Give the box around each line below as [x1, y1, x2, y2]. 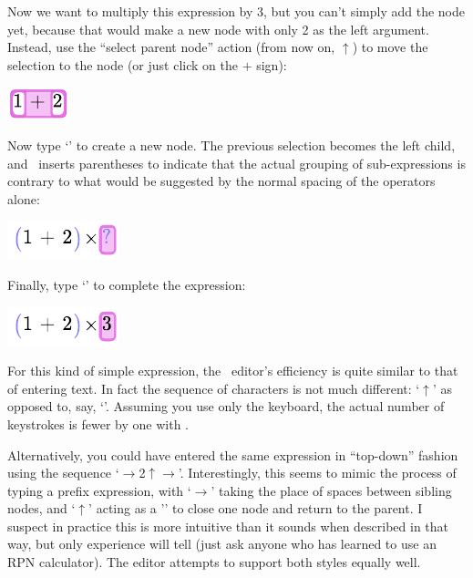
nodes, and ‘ [7, 499, 76, 518]
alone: [7, 189, 40, 208]
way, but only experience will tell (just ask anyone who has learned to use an [7, 534, 437, 553]
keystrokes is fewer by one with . [7, 414, 189, 433]
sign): [256, 55, 287, 74]
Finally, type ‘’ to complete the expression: [7, 274, 246, 294]
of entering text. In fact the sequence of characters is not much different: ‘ [7, 378, 420, 397]
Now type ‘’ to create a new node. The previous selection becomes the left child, [7, 135, 456, 154]
